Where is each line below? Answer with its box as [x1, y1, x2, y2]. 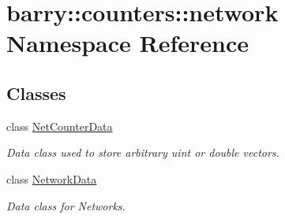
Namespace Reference [6, 27, 249, 59]
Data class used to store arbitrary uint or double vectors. [6, 144, 279, 161]
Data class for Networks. [6, 197, 126, 213]
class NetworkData [6, 170, 97, 187]
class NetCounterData [6, 117, 113, 134]
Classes [6, 80, 66, 105]
